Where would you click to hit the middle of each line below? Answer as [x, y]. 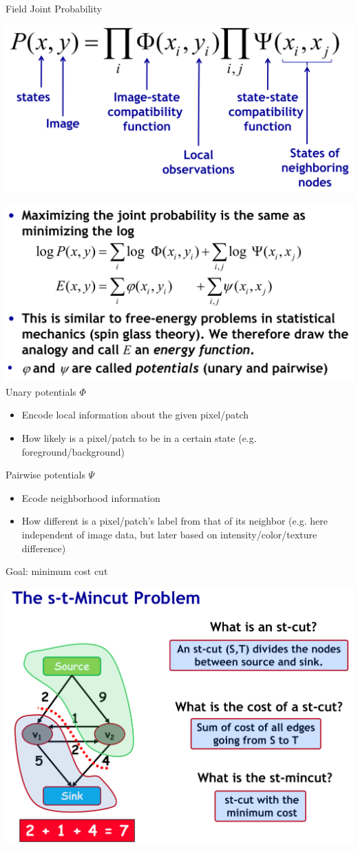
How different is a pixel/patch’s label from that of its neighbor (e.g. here [175, 521]
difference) [44, 548]
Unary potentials [41, 391]
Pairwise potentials [45, 475]
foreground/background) [73, 451]
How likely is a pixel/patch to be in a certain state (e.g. [139, 438]
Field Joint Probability [54, 8]
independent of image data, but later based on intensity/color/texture [169, 535]
